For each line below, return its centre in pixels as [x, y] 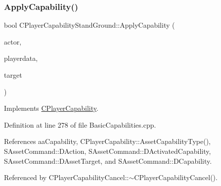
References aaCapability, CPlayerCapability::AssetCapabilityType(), [108, 141]
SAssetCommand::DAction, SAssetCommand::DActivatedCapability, [108, 151]
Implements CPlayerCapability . [51, 108]
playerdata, [21, 58]
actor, [13, 41]
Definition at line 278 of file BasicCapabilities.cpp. [80, 124]
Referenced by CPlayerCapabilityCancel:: [66, 177]
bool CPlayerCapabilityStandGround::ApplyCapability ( [89, 25]
